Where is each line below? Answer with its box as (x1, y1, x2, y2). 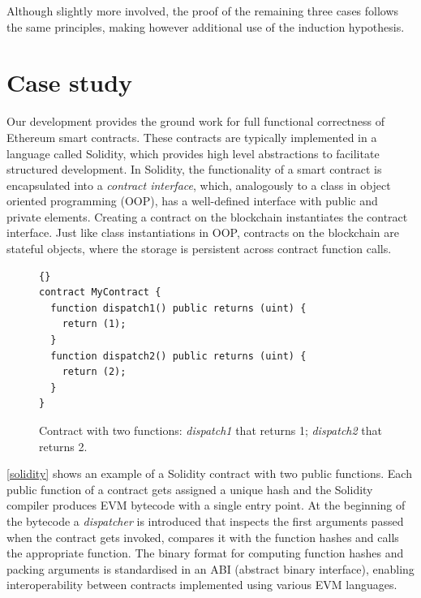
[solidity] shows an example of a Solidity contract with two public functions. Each (6, 465, 412, 482)
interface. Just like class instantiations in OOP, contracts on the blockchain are (6, 224, 399, 241)
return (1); (62, 318, 127, 330)
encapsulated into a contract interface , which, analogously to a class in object (6, 176, 391, 193)
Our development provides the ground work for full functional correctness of (6, 113, 385, 130)
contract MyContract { (39, 286, 161, 299)
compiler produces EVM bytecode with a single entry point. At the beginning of (6, 497, 406, 514)
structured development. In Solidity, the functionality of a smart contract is (6, 161, 382, 178)
